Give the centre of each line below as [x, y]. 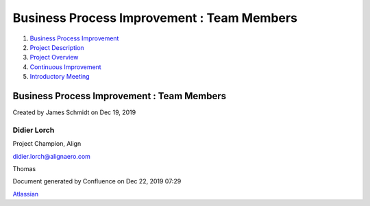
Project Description [57, 47]
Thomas [24, 168]
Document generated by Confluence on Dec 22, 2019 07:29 [97, 181]
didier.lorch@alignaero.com [51, 156]
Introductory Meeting [60, 77]
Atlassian [26, 194]
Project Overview [54, 57]
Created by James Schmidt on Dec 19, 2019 [74, 112]
